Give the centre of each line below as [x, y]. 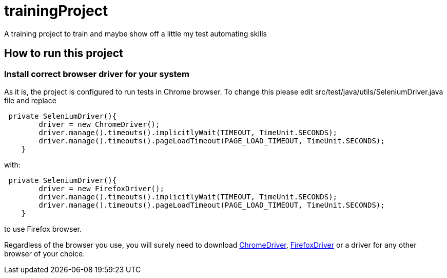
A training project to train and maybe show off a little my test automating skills [135, 33]
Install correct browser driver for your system [97, 74]
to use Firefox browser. [43, 229]
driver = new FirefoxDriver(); [101, 188]
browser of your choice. [45, 253]
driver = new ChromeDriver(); [99, 124]
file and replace [30, 100]
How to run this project [64, 53]
